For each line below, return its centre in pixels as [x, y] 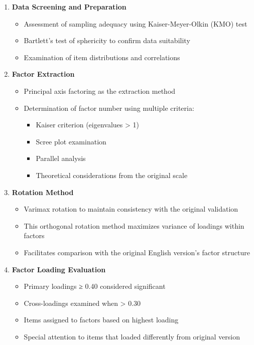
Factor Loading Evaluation [59, 269]
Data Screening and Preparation [69, 7]
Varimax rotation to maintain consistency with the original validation [131, 209]
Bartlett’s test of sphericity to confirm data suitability [107, 40]
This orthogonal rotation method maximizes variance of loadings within [134, 225]
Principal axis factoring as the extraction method [100, 91]
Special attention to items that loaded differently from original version [132, 336]
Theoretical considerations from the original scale [112, 175]
